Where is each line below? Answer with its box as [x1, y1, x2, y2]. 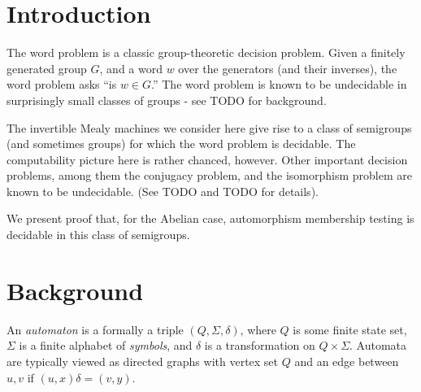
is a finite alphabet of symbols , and [19, 337, 193, 354]
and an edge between [294, 352, 399, 369]
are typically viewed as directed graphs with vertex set [7, 352, 279, 369]
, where [240, 320, 276, 338]
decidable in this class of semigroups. [7, 226, 190, 243]
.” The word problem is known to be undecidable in [151, 76, 407, 93]
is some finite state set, [293, 320, 407, 338]
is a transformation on [204, 337, 315, 354]
